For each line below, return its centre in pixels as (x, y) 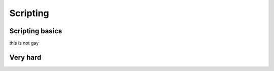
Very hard (25, 57)
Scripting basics (36, 31)
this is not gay (24, 43)
